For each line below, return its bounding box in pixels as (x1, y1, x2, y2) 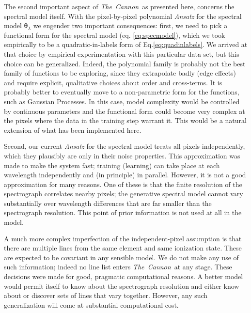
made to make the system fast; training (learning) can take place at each (4, 160, 220, 170)
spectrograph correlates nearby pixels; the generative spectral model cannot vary (4, 188, 243, 199)
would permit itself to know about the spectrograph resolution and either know (4, 281, 239, 291)
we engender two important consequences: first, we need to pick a (33, 20, 228, 31)
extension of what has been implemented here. (4, 125, 141, 135)
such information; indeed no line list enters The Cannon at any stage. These (4, 262, 232, 272)
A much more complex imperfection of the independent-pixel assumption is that (4, 233, 242, 243)
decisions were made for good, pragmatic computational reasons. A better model (4, 271, 243, 282)
